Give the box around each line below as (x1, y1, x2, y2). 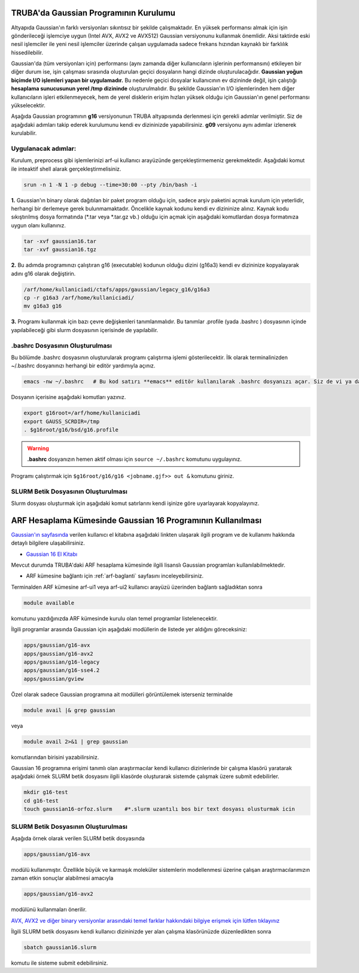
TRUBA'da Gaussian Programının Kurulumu (11, 8, 176, 18)
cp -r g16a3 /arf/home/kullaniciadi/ (23, 294, 135, 301)
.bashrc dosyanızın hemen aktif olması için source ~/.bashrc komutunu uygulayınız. (27, 455, 242, 463)
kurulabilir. (11, 129, 37, 137)
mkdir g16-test (23, 789, 68, 796)
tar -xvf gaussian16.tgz (23, 246, 97, 253)
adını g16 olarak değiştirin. (11, 270, 76, 277)
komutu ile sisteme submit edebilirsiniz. (11, 959, 108, 966)
